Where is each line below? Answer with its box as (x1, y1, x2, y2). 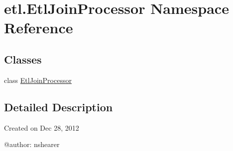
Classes (4, 51, 42, 67)
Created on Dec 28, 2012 (4, 122, 79, 133)
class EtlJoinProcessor (4, 75, 72, 85)
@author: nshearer (4, 139, 60, 150)
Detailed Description (4, 99, 113, 114)
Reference (4, 17, 73, 38)
